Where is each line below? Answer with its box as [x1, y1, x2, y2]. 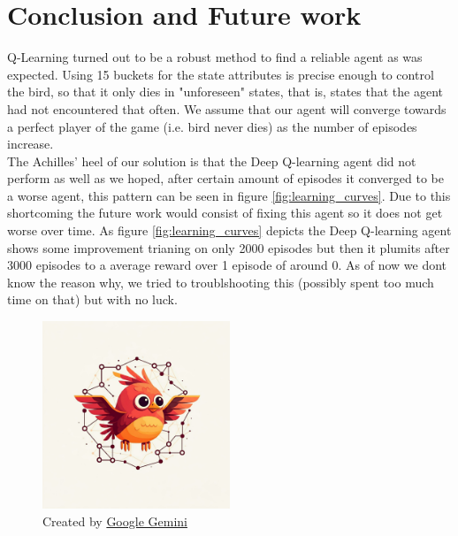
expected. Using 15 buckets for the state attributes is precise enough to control [7, 65, 434, 83]
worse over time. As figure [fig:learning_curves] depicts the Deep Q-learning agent [7, 221, 452, 240]
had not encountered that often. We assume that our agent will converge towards [7, 99, 447, 118]
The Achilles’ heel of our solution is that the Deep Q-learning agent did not [7, 151, 416, 170]
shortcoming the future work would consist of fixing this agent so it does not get [7, 203, 443, 222]
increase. [7, 134, 54, 153]
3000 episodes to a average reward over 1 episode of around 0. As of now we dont [7, 256, 447, 274]
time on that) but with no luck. [7, 290, 178, 309]
